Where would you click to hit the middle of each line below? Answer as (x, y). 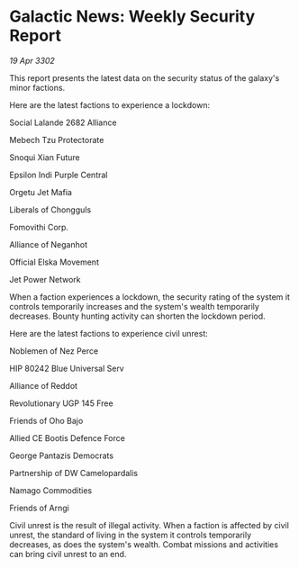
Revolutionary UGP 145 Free (62, 403)
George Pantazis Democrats (62, 455)
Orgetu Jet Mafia (41, 192)
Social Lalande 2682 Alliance (63, 122)
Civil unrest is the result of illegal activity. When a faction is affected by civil (149, 525)
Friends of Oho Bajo (46, 420)
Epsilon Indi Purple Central (59, 175)
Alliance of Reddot (44, 385)
